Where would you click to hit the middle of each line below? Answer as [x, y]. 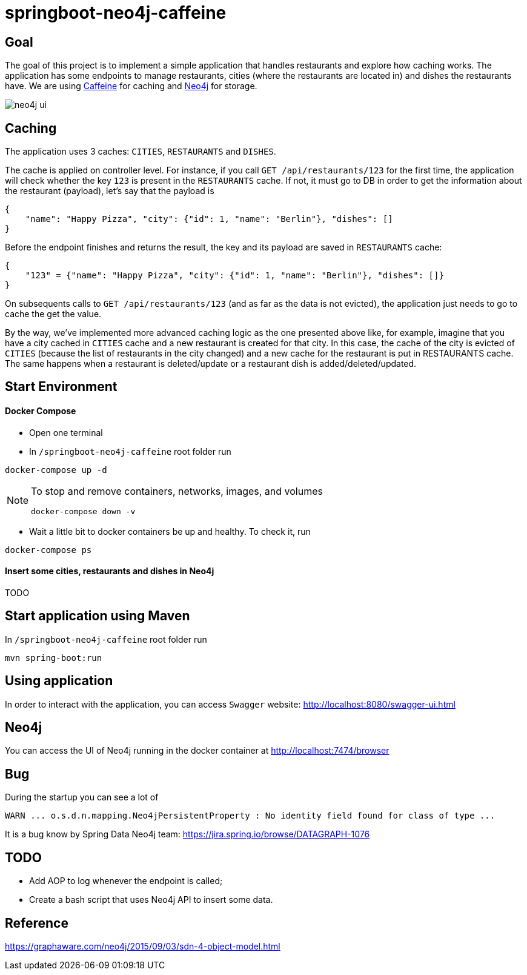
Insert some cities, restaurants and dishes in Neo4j [110, 571]
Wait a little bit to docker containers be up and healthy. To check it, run [170, 531]
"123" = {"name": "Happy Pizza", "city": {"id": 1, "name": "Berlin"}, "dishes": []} [234, 276]
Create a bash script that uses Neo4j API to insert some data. [151, 900]
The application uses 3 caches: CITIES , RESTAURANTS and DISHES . [141, 152]
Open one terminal [66, 432]
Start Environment [61, 387]
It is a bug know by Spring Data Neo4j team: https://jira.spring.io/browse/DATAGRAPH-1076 [187, 834]
